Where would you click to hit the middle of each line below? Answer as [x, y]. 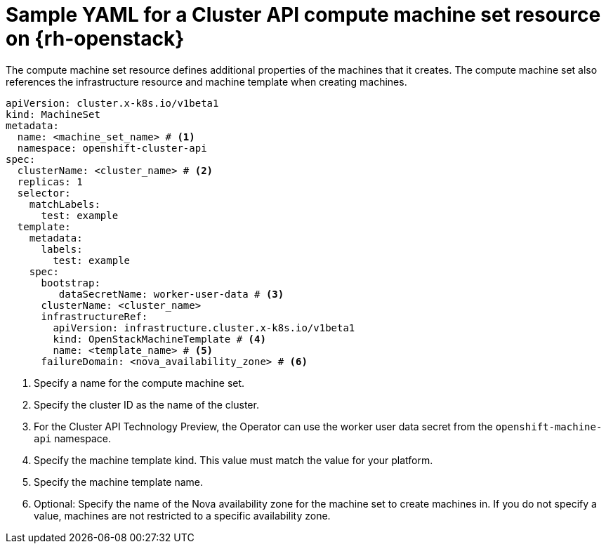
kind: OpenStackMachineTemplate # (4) [159, 339]
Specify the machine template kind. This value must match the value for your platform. [233, 460]
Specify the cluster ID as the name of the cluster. [146, 404]
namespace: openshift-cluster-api [112, 148]
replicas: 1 [50, 181]
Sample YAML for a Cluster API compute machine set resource [303, 15]
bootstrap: [71, 283]
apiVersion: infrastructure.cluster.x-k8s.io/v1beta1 [204, 328]
